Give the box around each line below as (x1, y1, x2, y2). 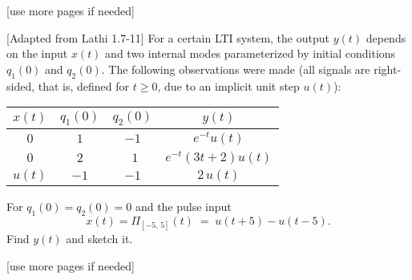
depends (366, 29, 406, 46)
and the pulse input (135, 197, 232, 214)
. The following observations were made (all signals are (101, 60, 370, 77)
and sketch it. (66, 229, 133, 246)
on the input (6, 45, 68, 62)
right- (374, 60, 402, 77)
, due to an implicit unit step (157, 77, 300, 94)
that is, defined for (38, 77, 130, 94)
